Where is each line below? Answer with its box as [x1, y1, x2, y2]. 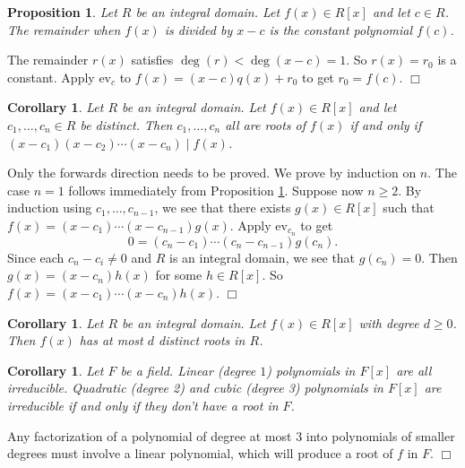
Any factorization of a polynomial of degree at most [7, 426, 292, 445]
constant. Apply [7, 67, 95, 86]
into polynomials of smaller [306, 426, 455, 445]
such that [383, 198, 435, 217]
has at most [79, 331, 143, 350]
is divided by [164, 20, 233, 39]
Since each [7, 247, 65, 266]
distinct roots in [159, 331, 245, 350]
